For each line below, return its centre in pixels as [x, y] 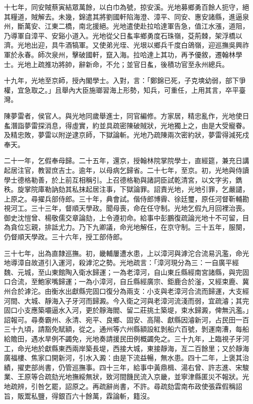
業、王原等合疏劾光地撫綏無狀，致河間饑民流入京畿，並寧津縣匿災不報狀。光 [126, 377]
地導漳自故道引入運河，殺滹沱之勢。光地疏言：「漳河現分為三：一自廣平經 [121, 262]
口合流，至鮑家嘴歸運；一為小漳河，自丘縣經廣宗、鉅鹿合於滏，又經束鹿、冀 [126, 281]
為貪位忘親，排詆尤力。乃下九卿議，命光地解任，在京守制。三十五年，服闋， [126, 227]
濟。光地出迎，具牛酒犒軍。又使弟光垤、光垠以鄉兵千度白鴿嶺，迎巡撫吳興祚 [126, 45]
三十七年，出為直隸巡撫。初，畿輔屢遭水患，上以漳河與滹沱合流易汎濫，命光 [126, 253]
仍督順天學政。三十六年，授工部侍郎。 [65, 237]
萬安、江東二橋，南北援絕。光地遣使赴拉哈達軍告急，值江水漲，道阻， [136, 26]
